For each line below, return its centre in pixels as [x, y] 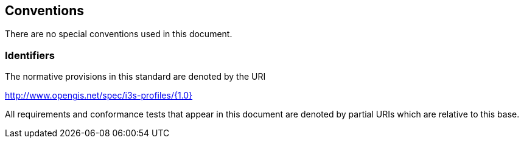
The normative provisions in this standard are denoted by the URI [135, 77]
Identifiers [30, 55]
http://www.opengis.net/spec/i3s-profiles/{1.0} [99, 96]
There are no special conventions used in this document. [119, 34]
